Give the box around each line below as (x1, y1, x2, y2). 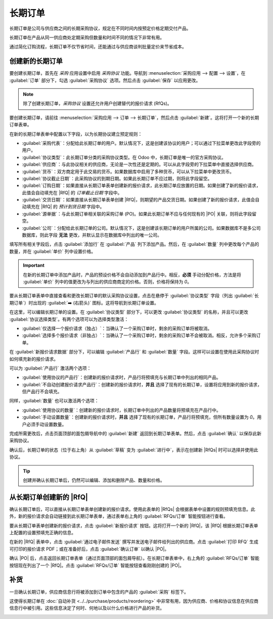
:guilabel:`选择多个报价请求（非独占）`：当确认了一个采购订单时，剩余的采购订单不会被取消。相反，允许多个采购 (22, 332, 256, 338)
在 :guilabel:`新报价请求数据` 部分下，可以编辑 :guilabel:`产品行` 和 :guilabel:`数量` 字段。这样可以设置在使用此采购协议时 (9, 349, 259, 355)
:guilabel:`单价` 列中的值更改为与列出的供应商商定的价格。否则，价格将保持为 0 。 (23, 279, 192, 285)
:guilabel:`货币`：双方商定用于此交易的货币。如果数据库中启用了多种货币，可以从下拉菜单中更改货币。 (22, 168, 235, 174)
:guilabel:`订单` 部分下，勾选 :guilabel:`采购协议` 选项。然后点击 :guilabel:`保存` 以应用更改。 (9, 77, 201, 83)
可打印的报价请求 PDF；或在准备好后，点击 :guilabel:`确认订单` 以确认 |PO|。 (9, 546, 169, 552)
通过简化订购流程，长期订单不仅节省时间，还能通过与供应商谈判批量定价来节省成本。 (9, 43, 187, 50)
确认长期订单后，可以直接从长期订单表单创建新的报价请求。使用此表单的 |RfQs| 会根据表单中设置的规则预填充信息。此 (9, 506, 255, 512)
